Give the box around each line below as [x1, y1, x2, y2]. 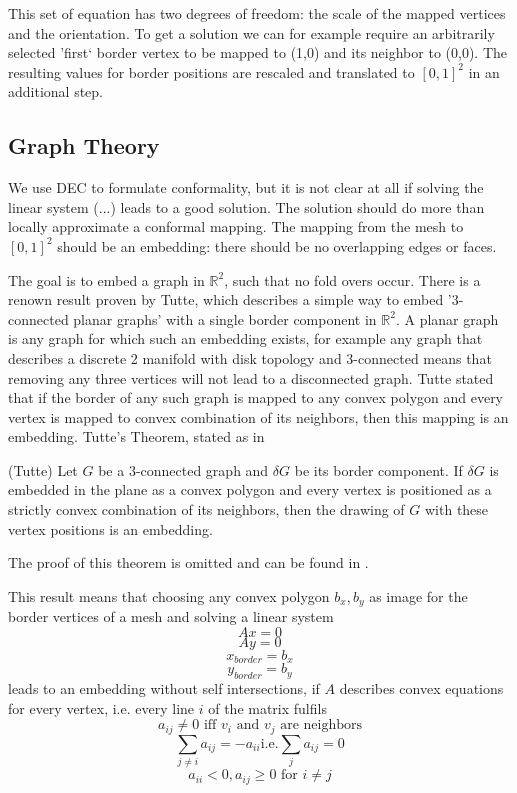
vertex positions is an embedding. [8, 518, 213, 539]
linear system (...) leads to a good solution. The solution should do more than [8, 196, 485, 217]
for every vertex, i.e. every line [8, 697, 195, 718]
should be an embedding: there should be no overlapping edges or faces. [57, 235, 497, 256]
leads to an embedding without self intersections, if [8, 678, 320, 699]
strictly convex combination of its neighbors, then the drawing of [8, 499, 405, 520]
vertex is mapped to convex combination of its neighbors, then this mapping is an [8, 406, 509, 427]
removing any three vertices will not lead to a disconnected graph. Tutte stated [8, 367, 494, 388]
